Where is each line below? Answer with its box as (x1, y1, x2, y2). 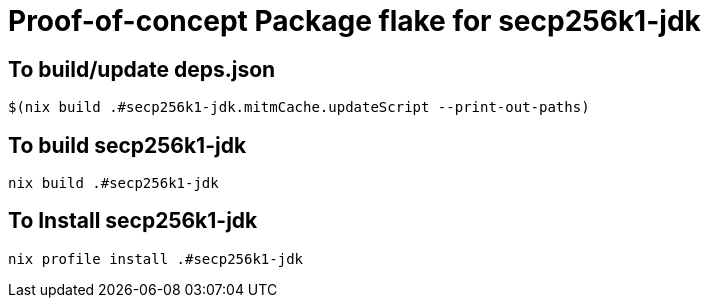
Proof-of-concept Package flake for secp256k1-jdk (8, 4, 701, 38)
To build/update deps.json (8, 56, 276, 82)
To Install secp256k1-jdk (8, 208, 258, 234)
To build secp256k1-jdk (8, 132, 247, 158)
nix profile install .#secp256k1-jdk (8, 250, 304, 267)
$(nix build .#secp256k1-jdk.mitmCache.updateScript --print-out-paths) (8, 99, 590, 116)
